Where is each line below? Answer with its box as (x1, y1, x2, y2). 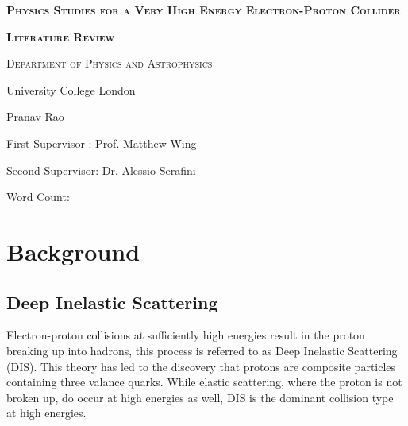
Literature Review (6, 28, 115, 45)
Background (6, 234, 140, 267)
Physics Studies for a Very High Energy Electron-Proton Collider (6, 2, 401, 17)
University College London (6, 81, 136, 98)
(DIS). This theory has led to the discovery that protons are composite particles (6, 358, 396, 374)
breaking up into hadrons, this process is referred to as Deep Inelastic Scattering (6, 342, 398, 358)
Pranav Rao (6, 108, 64, 125)
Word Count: (6, 188, 70, 205)
